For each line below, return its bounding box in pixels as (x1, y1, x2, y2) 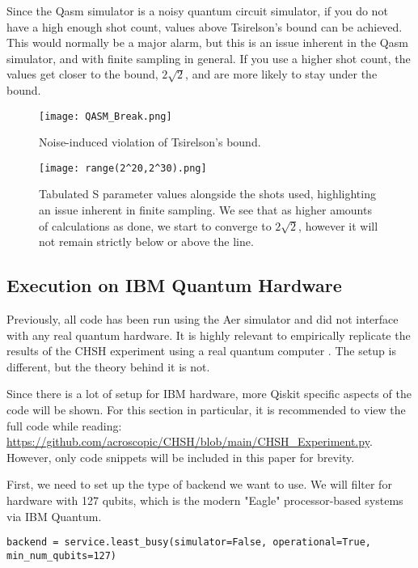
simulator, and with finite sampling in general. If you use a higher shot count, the (6, 49, 411, 66)
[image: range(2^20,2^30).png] (39, 162, 207, 174)
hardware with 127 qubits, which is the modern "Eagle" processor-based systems (6, 491, 403, 508)
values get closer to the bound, (6, 66, 158, 83)
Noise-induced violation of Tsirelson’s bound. (39, 134, 261, 150)
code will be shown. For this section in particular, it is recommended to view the (6, 401, 406, 418)
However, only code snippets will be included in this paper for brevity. (6, 448, 355, 465)
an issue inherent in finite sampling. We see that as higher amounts (39, 201, 372, 218)
